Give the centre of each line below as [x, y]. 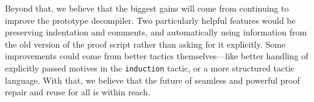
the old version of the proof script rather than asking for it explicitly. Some [145, 44]
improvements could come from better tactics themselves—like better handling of [157, 56]
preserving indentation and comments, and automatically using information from [156, 32]
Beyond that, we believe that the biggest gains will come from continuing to [147, 8]
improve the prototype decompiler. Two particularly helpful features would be [150, 20]
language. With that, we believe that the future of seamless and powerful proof [152, 80]
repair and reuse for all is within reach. [78, 92]
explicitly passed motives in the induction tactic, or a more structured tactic [150, 67]
